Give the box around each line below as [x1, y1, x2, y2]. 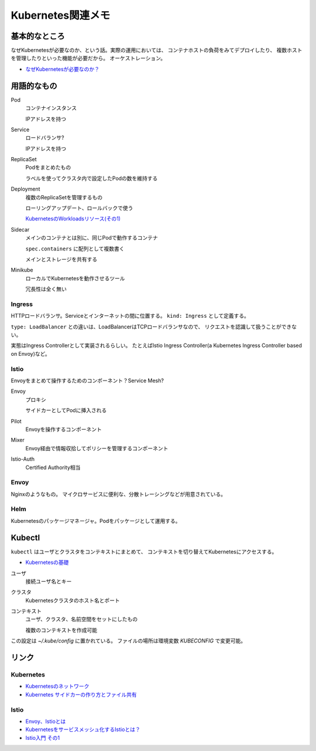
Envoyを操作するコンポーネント [25, 426, 102, 433]
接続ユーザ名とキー [25, 577, 72, 585]
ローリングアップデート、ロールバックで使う [25, 205, 133, 212]
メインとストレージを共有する [25, 256, 98, 263]
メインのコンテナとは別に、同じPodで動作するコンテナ [25, 235, 158, 242]
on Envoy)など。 [11, 350, 51, 357]
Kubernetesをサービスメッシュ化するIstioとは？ [25, 726, 140, 733]
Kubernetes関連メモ [11, 9, 111, 22]
